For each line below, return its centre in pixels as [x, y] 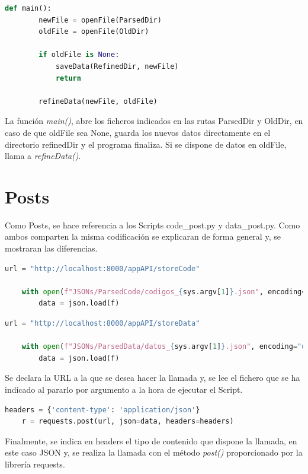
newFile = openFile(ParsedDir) [100, 20]
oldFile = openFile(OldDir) [94, 32]
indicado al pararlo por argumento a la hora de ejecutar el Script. [124, 389]
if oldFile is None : [79, 55]
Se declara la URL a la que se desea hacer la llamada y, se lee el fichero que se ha [153, 378]
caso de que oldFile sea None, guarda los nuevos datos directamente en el [138, 132]
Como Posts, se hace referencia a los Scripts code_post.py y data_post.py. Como [153, 225]
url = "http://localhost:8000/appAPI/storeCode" [102, 268]
